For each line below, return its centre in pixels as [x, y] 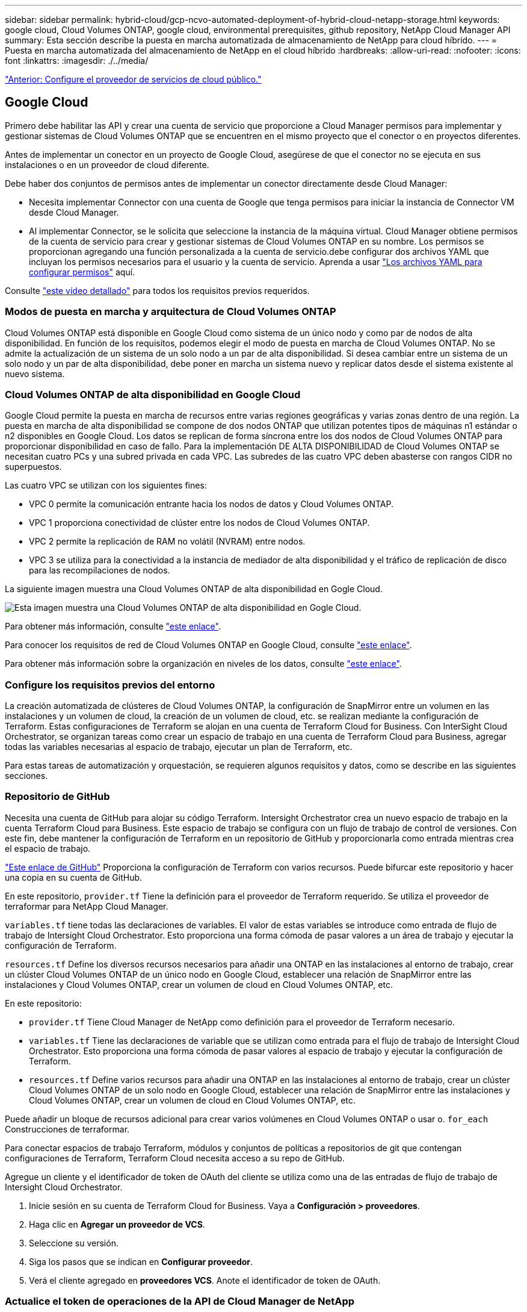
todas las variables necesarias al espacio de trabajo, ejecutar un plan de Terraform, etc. [179, 747]
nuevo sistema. [35, 373]
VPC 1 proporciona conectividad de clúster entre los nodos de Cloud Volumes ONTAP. [199, 523]
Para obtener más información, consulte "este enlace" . [113, 626]
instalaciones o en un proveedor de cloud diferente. [107, 164]
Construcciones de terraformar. [67, 1129]
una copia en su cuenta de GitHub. [74, 877]
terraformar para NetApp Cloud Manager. [87, 906]
